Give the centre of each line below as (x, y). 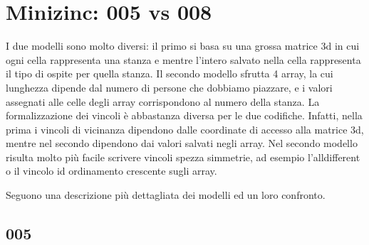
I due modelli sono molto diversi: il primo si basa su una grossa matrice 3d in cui (183, 46)
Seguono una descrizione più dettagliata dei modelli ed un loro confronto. (166, 195)
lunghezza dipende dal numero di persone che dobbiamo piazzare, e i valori (169, 87)
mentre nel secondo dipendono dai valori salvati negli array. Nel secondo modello (182, 143)
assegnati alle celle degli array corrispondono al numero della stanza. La (163, 101)
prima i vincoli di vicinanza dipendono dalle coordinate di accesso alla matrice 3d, (185, 129)
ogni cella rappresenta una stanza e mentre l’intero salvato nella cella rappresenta (183, 59)
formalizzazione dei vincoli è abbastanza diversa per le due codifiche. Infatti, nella (184, 115)
